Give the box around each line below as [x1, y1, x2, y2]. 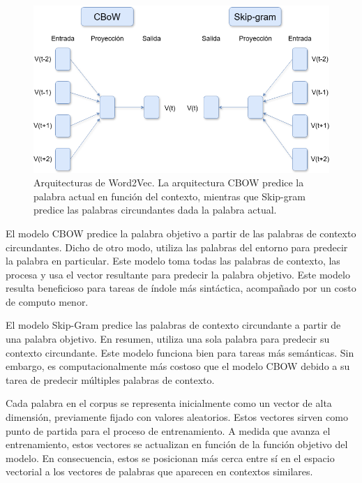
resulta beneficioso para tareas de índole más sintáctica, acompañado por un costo [6, 281, 356, 295]
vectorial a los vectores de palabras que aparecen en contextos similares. [6, 464, 313, 479]
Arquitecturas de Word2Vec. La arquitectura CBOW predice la [33, 175, 304, 190]
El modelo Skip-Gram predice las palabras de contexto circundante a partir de [6, 318, 341, 332]
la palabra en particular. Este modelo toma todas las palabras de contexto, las [6, 253, 340, 268]
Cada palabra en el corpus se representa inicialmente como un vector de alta [6, 396, 332, 410]
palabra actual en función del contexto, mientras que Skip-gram [33, 188, 306, 203]
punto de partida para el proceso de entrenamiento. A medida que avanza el [6, 423, 331, 438]
